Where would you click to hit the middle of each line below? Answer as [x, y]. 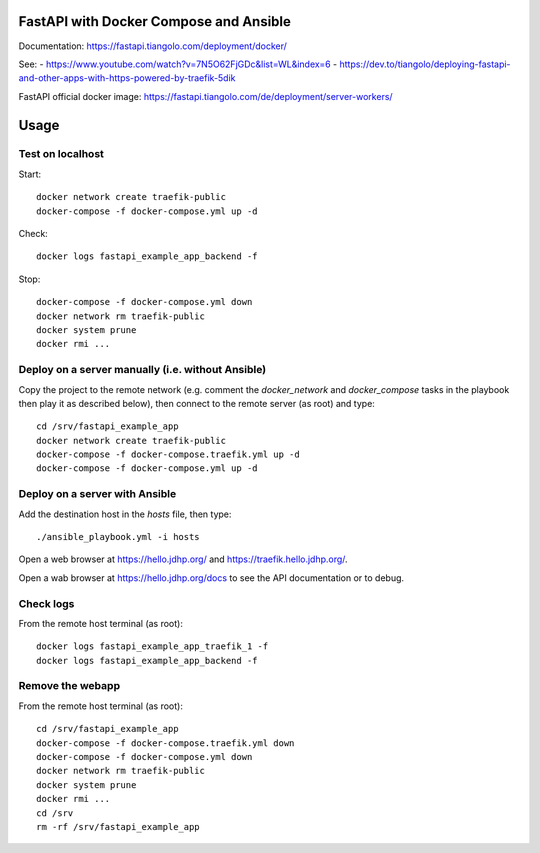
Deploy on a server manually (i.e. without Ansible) [142, 370]
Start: [30, 174]
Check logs [46, 603]
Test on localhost [61, 154]
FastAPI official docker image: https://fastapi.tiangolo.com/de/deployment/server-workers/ [206, 96]
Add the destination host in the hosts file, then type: [125, 514]
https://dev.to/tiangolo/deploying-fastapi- [425, 64]
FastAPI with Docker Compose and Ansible [155, 21]
